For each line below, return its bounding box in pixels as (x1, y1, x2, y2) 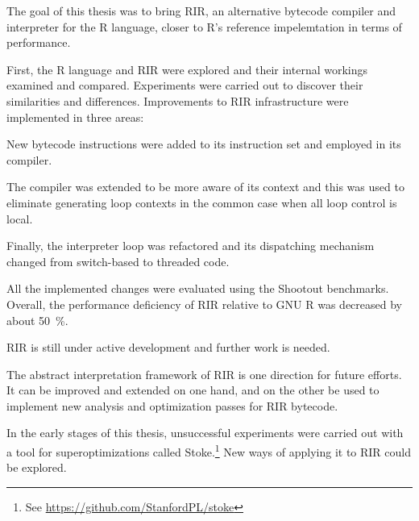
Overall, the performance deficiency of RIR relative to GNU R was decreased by (6, 295, 402, 312)
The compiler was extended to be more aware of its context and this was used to (6, 178, 404, 195)
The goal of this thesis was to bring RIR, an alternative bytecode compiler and (6, 2, 396, 19)
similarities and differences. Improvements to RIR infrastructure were (6, 92, 349, 109)
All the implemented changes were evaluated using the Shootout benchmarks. (6, 280, 389, 297)
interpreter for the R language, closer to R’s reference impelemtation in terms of (6, 18, 402, 35)
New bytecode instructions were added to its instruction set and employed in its (6, 135, 401, 152)
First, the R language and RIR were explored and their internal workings (6, 60, 368, 77)
